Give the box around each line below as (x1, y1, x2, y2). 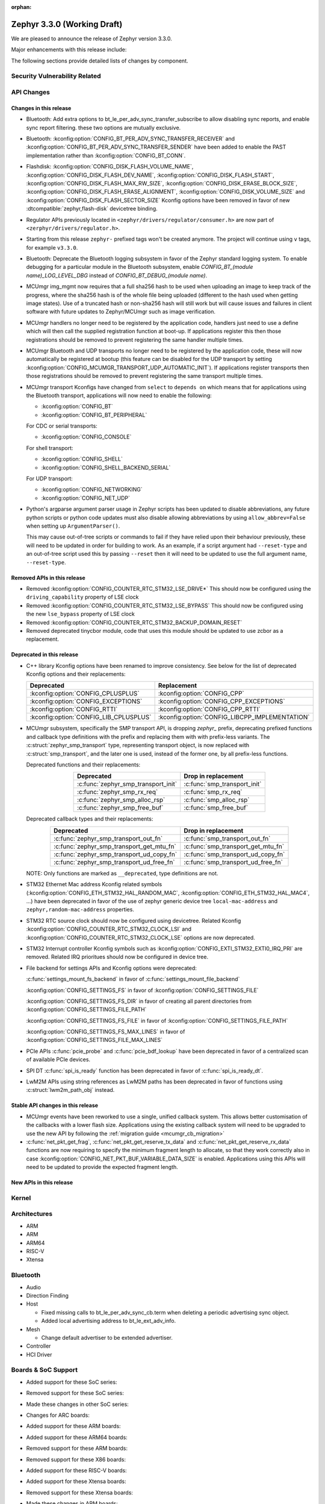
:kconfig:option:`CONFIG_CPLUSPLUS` (29, 689, 140, 698)
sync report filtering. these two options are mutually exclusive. (26, 124, 181, 131)
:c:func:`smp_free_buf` (184, 804, 249, 812)
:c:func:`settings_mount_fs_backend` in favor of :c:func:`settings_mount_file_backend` (26, 975, 240, 983)
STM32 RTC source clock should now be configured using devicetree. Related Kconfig (26, 917, 241, 924)
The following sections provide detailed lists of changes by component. (11, 57, 189, 64)
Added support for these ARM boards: (26, 1423, 121, 1430)
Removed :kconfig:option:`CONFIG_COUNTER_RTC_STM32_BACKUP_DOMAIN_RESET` (26, 618, 243, 626)
